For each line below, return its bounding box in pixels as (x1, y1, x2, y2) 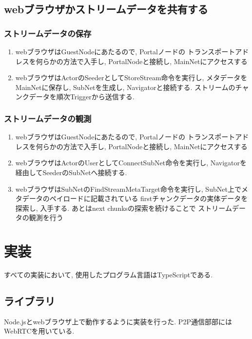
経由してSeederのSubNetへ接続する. (15, 167, 127, 177)
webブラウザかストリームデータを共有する (4, 1, 208, 17)
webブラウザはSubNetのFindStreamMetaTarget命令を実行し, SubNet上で (15, 183, 241, 194)
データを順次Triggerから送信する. (29, 91, 135, 102)
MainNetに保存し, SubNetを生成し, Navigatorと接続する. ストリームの (15, 82, 235, 92)
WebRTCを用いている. (4, 326, 75, 336)
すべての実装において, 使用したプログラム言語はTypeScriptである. (4, 270, 213, 280)
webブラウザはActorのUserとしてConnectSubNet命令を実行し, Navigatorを (15, 158, 247, 168)
